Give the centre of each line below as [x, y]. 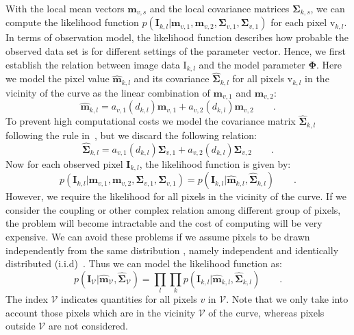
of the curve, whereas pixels [266, 312]
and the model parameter [252, 64]
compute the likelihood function [72, 22]
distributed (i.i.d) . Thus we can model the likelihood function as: [144, 263]
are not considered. [88, 326]
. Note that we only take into [287, 299]
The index [27, 299]
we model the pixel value [58, 78]
